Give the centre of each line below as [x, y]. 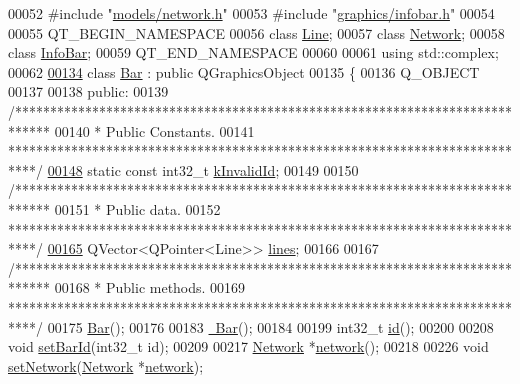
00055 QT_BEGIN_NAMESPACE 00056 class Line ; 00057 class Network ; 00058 [256, 32]
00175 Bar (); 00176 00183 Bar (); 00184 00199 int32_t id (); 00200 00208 [270, 326]
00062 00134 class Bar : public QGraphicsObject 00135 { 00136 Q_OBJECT [244, 71]
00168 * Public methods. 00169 [150, 287]
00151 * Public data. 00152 [137, 208]
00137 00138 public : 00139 [88, 91]
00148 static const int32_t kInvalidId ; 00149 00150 [203, 169]
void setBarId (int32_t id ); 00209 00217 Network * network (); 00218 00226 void [248, 346]
